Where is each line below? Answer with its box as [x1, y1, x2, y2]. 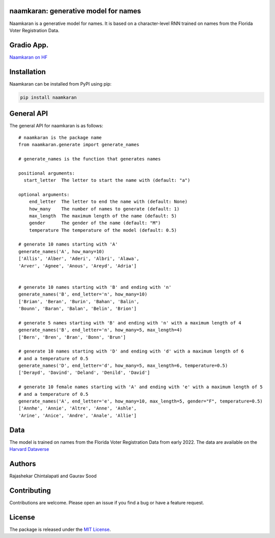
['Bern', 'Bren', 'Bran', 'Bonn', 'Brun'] [18, 334, 126, 340]
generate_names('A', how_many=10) [18, 249, 104, 254]
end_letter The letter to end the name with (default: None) [29, 199, 188, 205]
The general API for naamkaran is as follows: [9, 123, 103, 129]
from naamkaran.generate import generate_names [18, 142, 140, 147]
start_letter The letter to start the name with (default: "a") [23, 177, 190, 183]
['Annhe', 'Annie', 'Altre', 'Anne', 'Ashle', [18, 406, 137, 411]
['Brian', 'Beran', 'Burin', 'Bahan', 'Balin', [18, 299, 140, 304]
